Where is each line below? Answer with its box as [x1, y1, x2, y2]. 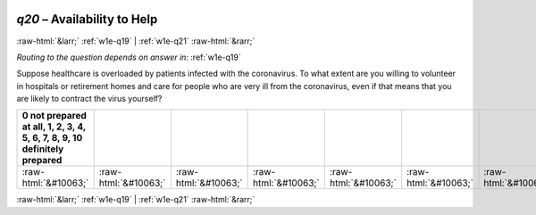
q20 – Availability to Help [16, 12, 158, 27]
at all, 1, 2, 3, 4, [21, 120, 87, 133]
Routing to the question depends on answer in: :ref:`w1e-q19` [16, 52, 241, 62]
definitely [21, 143, 64, 155]
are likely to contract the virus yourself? [16, 94, 163, 104]
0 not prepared [21, 110, 87, 122]
